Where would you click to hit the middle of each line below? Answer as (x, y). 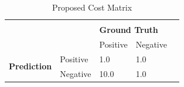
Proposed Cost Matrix (92, 7)
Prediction (30, 66)
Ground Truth (129, 30)
